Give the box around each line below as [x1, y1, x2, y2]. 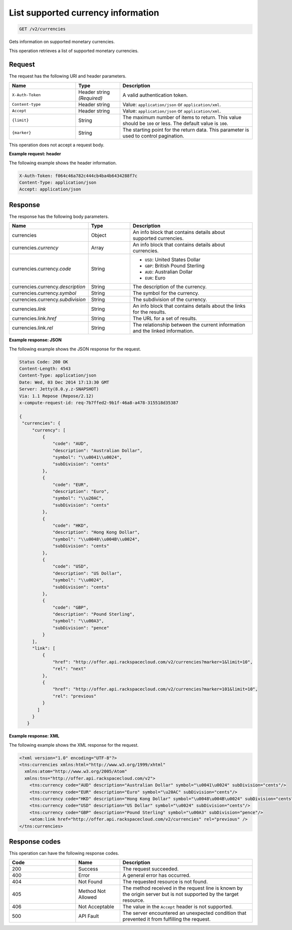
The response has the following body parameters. [9, 213, 109, 219]
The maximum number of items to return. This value [122, 114, 242, 120]
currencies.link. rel [12, 325, 53, 331]
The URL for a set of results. [132, 315, 197, 322]
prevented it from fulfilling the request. [122, 916, 211, 923]
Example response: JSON [9, 337, 62, 343]
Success [78, 866, 98, 872]
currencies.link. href [12, 315, 57, 322]
